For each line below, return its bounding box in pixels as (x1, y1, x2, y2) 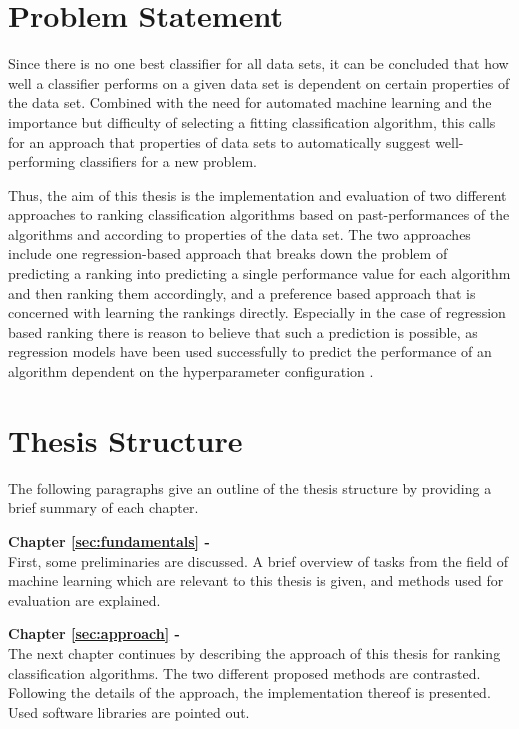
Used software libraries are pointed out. (8, 701, 250, 722)
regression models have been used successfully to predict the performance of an (8, 341, 492, 362)
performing (8, 151, 75, 172)
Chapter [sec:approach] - (8, 623, 180, 644)
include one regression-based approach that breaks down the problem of (8, 243, 448, 264)
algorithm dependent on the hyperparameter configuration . (8, 361, 374, 382)
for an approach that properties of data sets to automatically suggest (8, 131, 431, 152)
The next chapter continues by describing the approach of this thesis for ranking (8, 642, 501, 663)
